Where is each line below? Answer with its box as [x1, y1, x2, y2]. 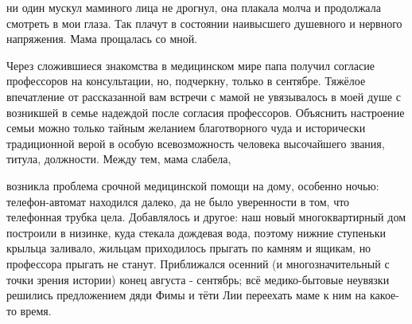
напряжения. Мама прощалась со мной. [6, 30, 198, 47]
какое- [369, 287, 399, 303]
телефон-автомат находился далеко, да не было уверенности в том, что [6, 193, 350, 209]
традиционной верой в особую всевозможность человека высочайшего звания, [6, 135, 385, 151]
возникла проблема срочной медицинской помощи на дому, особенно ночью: [6, 177, 379, 193]
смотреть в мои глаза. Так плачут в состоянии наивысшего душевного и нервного [6, 14, 402, 31]
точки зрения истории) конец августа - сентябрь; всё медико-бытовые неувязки [6, 271, 390, 287]
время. [20, 302, 52, 318]
